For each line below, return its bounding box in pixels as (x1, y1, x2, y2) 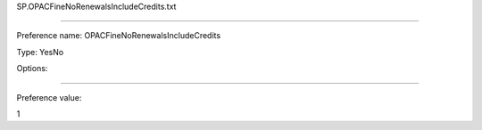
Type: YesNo (16, 46, 64, 57)
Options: (16, 63, 48, 74)
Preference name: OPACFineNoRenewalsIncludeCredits (16, 30, 221, 41)
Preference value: (16, 92, 82, 102)
